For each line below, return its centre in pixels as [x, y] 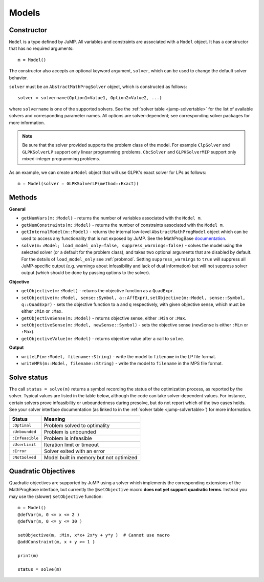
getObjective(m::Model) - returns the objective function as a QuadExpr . [98, 291]
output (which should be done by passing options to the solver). [86, 273]
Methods [23, 197]
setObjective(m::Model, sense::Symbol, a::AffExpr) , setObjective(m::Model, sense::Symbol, [133, 298]
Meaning [55, 419]
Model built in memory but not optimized [91, 457]
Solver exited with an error [75, 451]
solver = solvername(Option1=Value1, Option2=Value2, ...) [90, 98]
